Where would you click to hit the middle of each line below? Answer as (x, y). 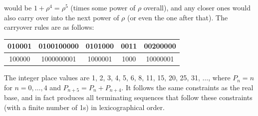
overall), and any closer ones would (197, 7)
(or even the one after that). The (178, 17)
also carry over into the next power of (62, 17)
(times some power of (103, 7)
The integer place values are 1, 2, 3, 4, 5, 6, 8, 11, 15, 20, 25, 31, (102, 78)
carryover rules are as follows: (49, 27)
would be (18, 7)
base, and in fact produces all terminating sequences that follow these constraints (128, 97)
